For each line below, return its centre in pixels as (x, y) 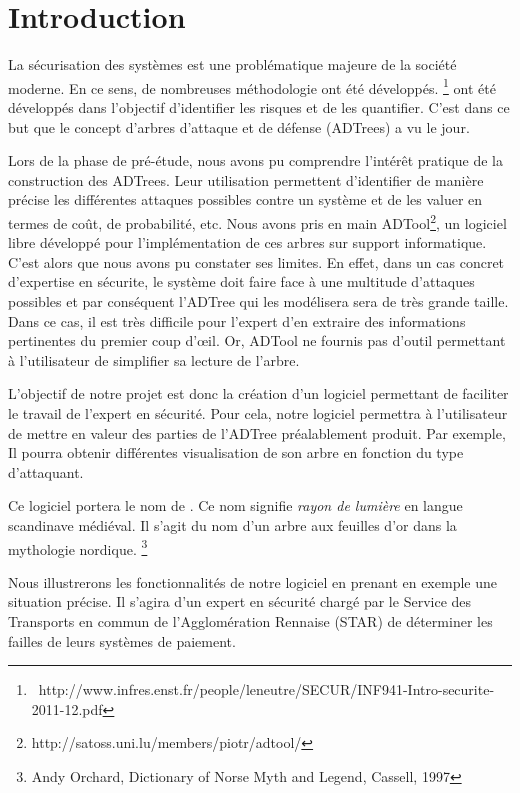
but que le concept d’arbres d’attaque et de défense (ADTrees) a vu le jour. (239, 126)
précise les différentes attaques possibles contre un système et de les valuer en (245, 199)
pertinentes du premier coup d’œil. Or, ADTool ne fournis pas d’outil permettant (257, 340)
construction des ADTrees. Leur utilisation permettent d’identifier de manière (246, 179)
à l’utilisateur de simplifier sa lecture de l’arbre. (154, 359)
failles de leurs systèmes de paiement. (122, 640)
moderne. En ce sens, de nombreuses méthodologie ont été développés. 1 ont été (252, 86)
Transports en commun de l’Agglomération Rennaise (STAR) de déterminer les (250, 620)
